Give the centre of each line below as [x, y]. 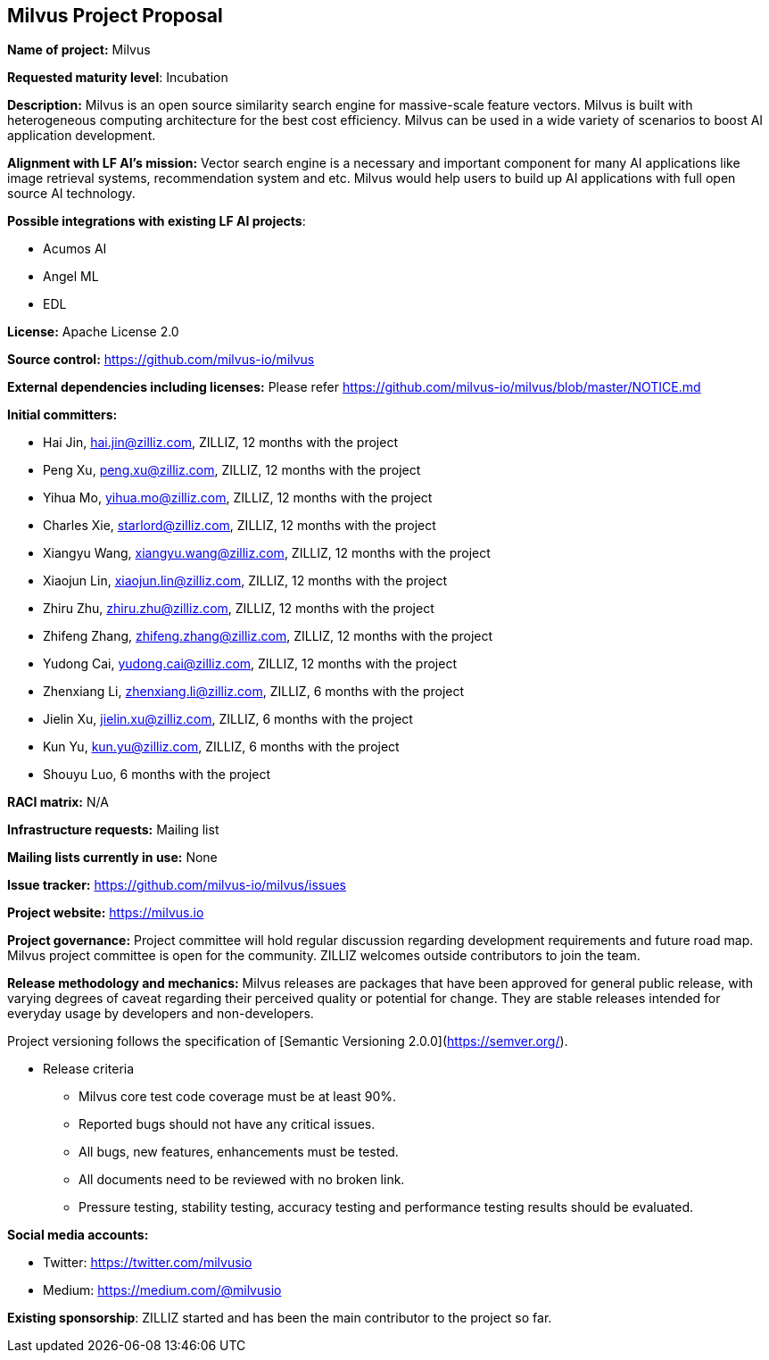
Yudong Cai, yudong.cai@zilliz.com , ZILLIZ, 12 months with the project [250, 664]
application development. [82, 136]
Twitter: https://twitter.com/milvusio [148, 1263]
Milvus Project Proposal [115, 16]
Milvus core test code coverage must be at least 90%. [238, 1097]
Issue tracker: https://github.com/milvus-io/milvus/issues [177, 885]
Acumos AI [75, 249]
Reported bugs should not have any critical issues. [227, 1124]
